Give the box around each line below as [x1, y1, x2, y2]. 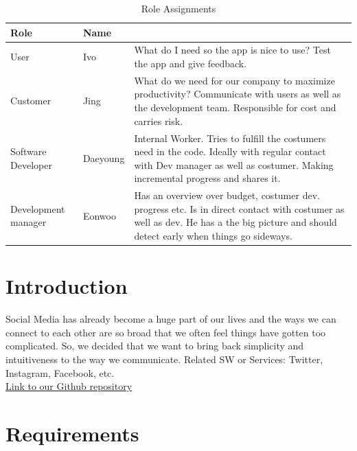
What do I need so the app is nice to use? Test [134, 43, 331, 57]
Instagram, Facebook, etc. [5, 365, 115, 380]
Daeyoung [82, 150, 125, 165]
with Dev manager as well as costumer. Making [134, 157, 334, 172]
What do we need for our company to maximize [134, 73, 335, 87]
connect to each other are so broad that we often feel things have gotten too [5, 325, 326, 339]
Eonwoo [82, 208, 116, 222]
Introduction [5, 272, 128, 300]
